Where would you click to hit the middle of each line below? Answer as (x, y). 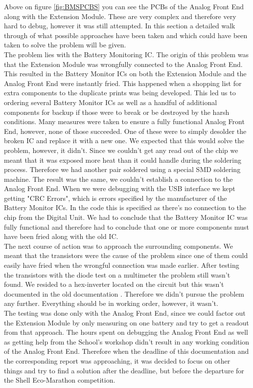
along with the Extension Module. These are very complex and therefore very (120, 16)
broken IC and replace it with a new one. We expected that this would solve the (124, 140)
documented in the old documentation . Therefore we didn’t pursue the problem (124, 293)
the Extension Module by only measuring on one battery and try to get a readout (126, 322)
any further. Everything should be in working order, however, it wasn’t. (111, 303)
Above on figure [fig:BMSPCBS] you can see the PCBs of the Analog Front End (124, 6)
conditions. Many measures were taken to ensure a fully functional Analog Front (124, 121)
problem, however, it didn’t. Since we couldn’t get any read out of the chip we (121, 150)
